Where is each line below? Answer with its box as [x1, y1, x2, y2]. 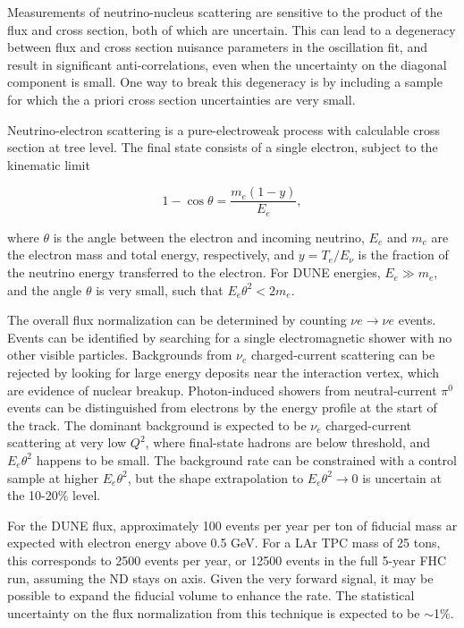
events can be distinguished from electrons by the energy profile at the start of [7, 398, 437, 417]
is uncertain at [362, 468, 442, 487]
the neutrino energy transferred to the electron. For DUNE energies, [7, 263, 381, 282]
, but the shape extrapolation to [127, 468, 304, 487]
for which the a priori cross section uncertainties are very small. [7, 89, 356, 108]
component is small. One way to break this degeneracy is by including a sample [7, 72, 443, 91]
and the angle [7, 280, 82, 299]
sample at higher [7, 468, 99, 487]
